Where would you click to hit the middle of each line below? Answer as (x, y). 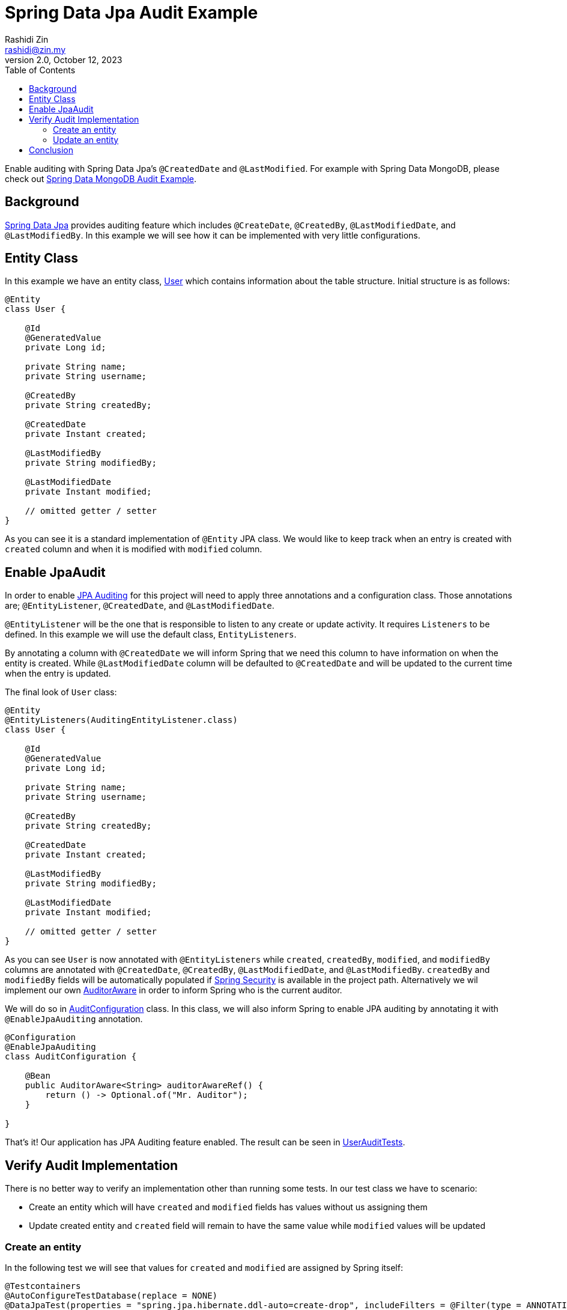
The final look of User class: (61, 692)
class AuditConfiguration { (71, 1057)
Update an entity (86, 139)
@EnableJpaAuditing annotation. (74, 1019)
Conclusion (51, 150)
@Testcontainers (43, 1286)
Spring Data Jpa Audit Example (132, 13)
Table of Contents (40, 70)
